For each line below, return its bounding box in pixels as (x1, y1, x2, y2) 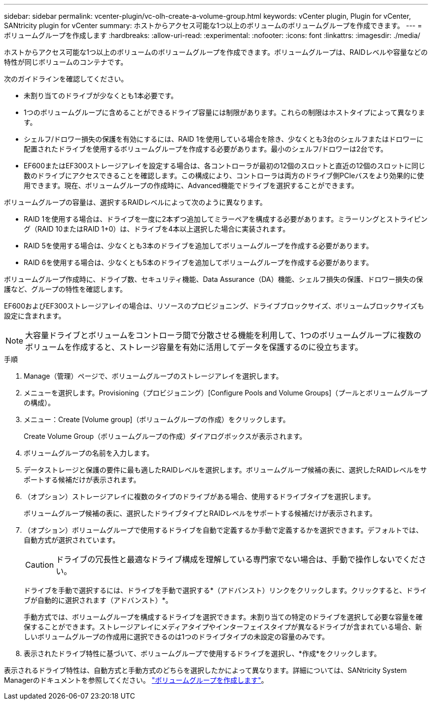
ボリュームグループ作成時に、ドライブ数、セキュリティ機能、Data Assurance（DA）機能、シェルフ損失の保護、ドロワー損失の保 (4, 275, 423, 283)
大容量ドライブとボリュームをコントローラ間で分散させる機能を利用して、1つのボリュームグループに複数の (25, 330, 422, 340)
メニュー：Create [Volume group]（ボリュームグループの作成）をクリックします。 (24, 415, 290, 424)
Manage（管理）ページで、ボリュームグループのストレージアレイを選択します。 (24, 372, 283, 380)
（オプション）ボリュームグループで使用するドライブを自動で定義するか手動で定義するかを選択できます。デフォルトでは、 (24, 526, 423, 534)
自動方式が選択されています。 (24, 536, 120, 544)
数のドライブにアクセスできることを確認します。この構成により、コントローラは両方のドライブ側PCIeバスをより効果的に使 (24, 171, 424, 180)
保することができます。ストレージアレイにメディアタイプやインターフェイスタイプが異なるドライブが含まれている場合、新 (24, 623, 422, 631)
